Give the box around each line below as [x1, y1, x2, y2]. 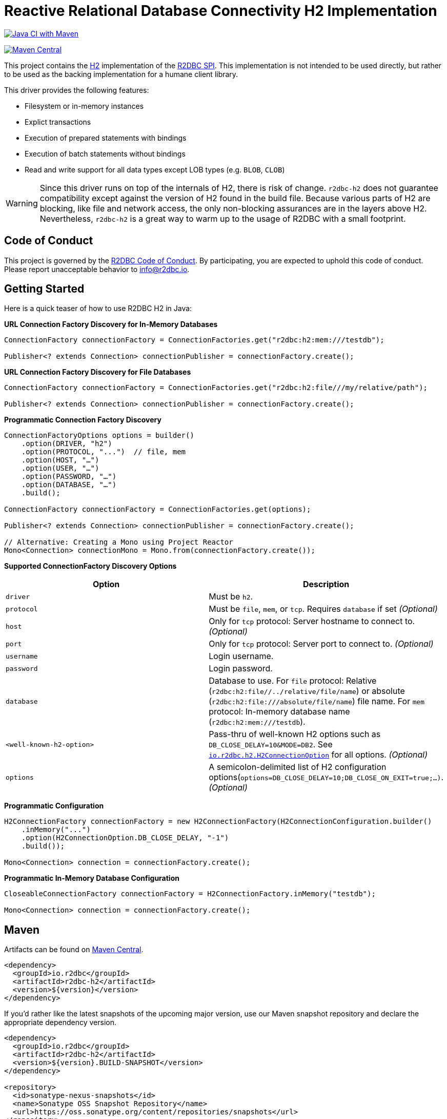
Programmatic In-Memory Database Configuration [4, 874, 179, 883]
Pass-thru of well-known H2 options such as [209, 729, 381, 740]
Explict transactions [25, 117, 91, 126]
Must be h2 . [209, 591, 253, 602]
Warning [6, 198, 38, 208]
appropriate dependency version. [4, 1018, 116, 1027]
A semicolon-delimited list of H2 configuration [209, 762, 387, 773]
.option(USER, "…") [21, 464, 99, 473]
